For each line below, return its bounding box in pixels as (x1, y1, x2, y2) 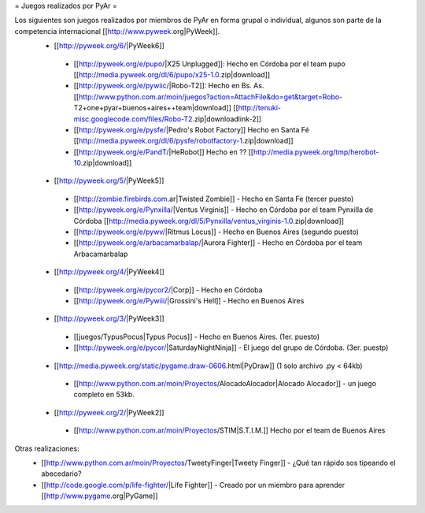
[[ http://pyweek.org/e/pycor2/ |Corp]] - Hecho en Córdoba (73, 284, 263, 295)
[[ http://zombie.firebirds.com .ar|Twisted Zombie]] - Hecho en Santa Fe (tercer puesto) (73, 194, 354, 203)
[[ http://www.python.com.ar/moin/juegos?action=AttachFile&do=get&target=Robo (73, 91, 340, 102)
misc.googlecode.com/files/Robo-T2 (73, 114, 193, 124)
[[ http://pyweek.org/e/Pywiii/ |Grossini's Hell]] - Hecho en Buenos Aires (73, 296, 305, 305)
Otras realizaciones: (14, 444, 79, 453)
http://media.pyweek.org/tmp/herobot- (253, 147, 379, 157)
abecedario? (41, 469, 82, 478)
